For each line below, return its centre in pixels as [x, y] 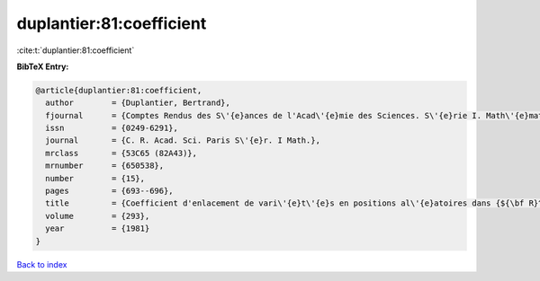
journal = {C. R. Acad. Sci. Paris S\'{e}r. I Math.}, [183, 140]
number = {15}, [95, 178]
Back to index [42, 264]
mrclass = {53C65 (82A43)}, [121, 153]
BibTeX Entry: [43, 66]
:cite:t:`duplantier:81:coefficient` [76, 50]
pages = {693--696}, [110, 191]
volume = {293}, [98, 216]
